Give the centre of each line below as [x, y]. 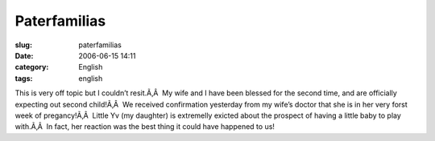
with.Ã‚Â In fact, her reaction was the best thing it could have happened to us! [145, 127]
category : [32, 67]
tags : [24, 78]
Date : [24, 55]
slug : [23, 45]
